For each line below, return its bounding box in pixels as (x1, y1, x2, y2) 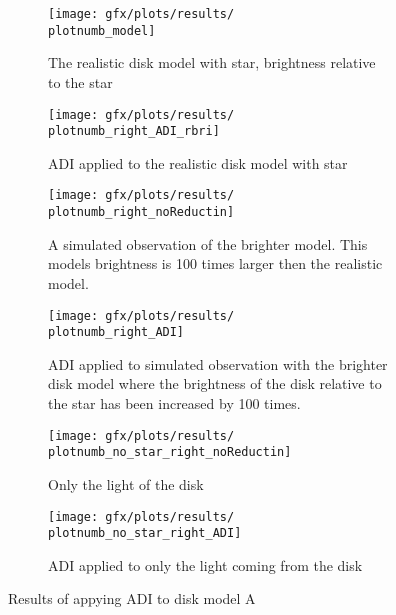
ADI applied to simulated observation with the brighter (48, 353, 388, 374)
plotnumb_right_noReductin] (48, 205, 235, 220)
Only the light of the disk (48, 473, 204, 494)
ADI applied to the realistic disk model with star (48, 152, 348, 173)
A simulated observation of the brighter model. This (48, 233, 368, 254)
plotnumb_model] (48, 23, 156, 38)
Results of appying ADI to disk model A (8, 588, 256, 609)
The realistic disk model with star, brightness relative (48, 52, 376, 73)
